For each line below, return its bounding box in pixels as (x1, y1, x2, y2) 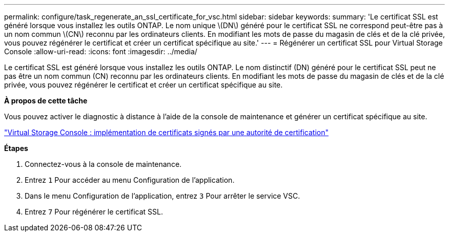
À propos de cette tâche (4, 96, 88, 105)
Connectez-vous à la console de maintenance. (25, 160, 182, 168)
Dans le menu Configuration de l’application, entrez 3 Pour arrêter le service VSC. (25, 191, 300, 200)
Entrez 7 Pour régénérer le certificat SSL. (25, 207, 163, 216)
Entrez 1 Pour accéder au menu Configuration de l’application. (25, 176, 235, 184)
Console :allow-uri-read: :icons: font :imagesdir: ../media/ (4, 47, 197, 56)
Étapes (4, 144, 28, 153)
